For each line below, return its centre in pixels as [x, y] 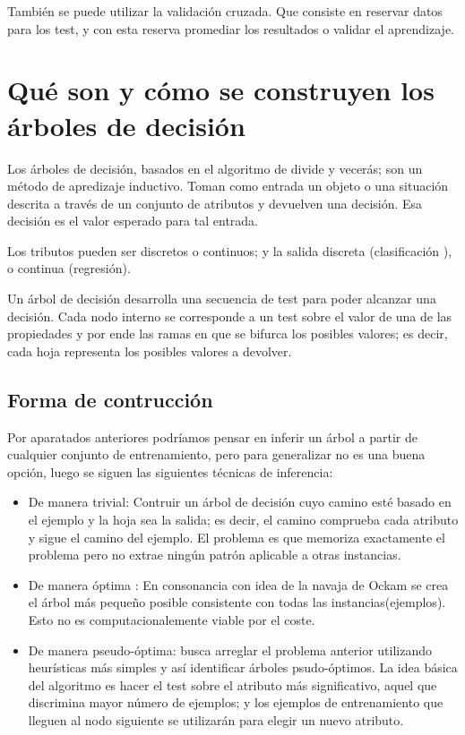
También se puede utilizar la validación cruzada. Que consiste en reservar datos [225, 11]
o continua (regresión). [69, 268]
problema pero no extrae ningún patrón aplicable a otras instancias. [215, 555]
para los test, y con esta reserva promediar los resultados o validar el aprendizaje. [231, 28]
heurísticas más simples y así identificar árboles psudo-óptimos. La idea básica [243, 667]
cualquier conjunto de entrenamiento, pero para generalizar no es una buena [216, 454]
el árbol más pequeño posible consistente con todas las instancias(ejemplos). [237, 602]
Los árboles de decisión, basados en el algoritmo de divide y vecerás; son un [215, 168]
